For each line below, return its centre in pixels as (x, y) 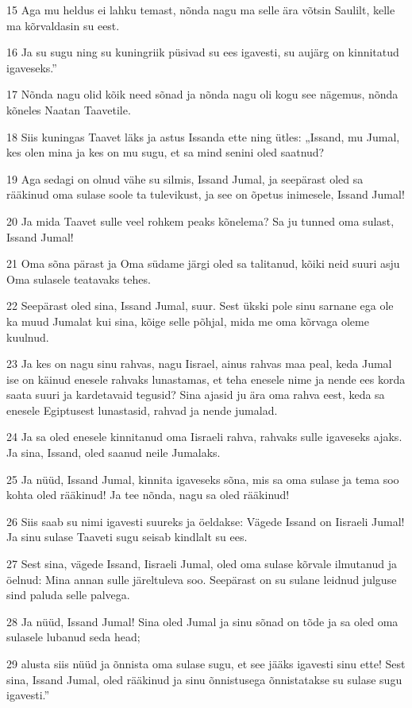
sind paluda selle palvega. (68, 595)
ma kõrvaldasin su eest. (63, 25)
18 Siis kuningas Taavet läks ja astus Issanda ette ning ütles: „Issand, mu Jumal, (203, 136)
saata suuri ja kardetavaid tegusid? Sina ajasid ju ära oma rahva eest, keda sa (196, 395)
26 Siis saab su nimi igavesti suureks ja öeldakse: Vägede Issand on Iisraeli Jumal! (206, 521)
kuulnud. (28, 337)
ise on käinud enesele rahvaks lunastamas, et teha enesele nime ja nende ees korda (206, 379)
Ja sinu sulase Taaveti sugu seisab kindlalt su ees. (127, 537)
